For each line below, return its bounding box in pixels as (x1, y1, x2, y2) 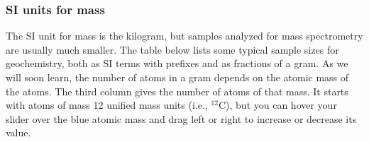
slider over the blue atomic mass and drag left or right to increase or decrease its (6, 111, 357, 126)
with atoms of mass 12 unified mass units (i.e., (6, 97, 208, 112)
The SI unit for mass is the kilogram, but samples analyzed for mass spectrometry (6, 28, 363, 43)
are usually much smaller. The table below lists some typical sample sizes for (6, 42, 339, 57)
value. (6, 125, 31, 140)
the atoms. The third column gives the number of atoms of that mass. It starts (6, 83, 348, 98)
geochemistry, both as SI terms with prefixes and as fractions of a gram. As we (6, 56, 348, 71)
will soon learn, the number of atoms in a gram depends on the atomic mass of (6, 70, 349, 84)
